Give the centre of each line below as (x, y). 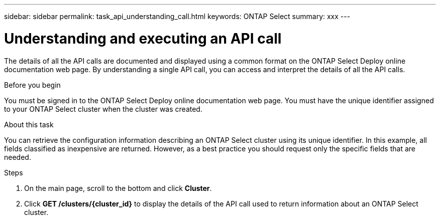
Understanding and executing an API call (143, 38)
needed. (18, 157)
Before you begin (32, 85)
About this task (29, 124)
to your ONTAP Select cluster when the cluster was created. (103, 109)
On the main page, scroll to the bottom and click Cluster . (118, 188)
